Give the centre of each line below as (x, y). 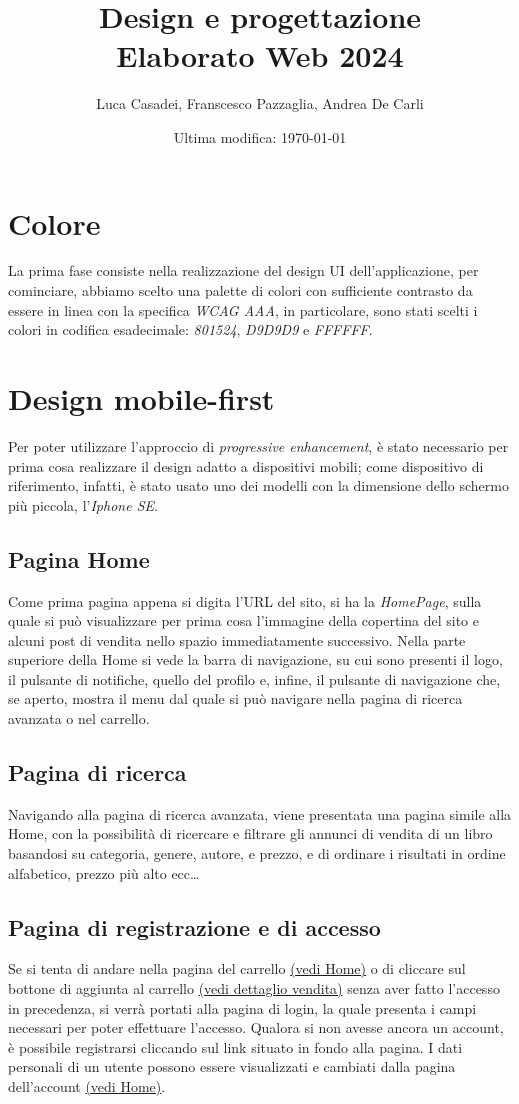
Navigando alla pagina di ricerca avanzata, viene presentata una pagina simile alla (260, 813)
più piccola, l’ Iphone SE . (83, 504)
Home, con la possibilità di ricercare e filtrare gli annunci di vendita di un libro (250, 833)
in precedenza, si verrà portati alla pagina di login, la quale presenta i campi (242, 1007)
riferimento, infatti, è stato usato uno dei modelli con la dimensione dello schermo (258, 485)
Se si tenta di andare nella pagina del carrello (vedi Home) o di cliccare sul (237, 968)
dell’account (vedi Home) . (87, 1086)
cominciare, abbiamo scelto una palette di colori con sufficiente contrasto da (240, 290)
